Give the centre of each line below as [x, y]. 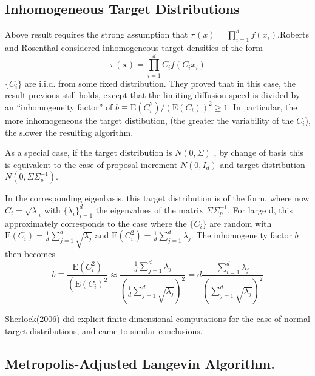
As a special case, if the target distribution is [89, 153]
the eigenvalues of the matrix [150, 210]
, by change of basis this [259, 153]
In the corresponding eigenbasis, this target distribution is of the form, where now [157, 198]
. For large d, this [260, 210]
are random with [241, 223]
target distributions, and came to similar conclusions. [104, 330]
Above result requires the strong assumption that [97, 34]
